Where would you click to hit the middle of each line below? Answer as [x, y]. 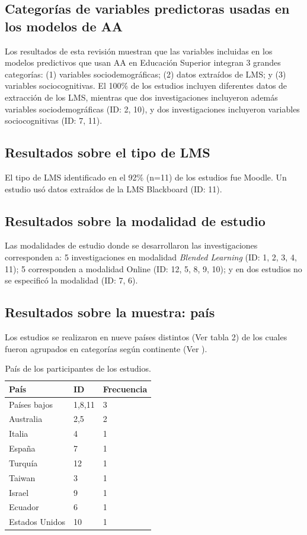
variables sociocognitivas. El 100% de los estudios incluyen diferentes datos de [146, 86]
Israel [19, 492]
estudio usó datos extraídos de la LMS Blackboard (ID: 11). [113, 188]
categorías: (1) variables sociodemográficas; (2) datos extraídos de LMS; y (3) [145, 74]
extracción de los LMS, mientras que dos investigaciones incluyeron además [141, 97]
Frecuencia [125, 389]
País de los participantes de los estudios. [78, 368]
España [22, 448]
